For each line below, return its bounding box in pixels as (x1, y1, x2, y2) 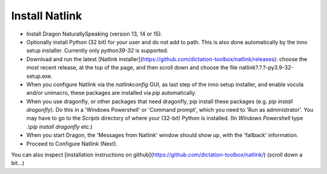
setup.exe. (26, 72, 53, 80)
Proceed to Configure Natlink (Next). (26, 140, 118, 147)
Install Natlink (11, 9, 82, 22)
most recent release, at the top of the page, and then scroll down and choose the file (26, 64, 238, 71)
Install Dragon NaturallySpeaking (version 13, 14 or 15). (26, 30, 163, 37)
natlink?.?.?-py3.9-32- (239, 64, 294, 71)
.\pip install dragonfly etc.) (26, 123, 93, 130)
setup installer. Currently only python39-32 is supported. (26, 47, 169, 54)
